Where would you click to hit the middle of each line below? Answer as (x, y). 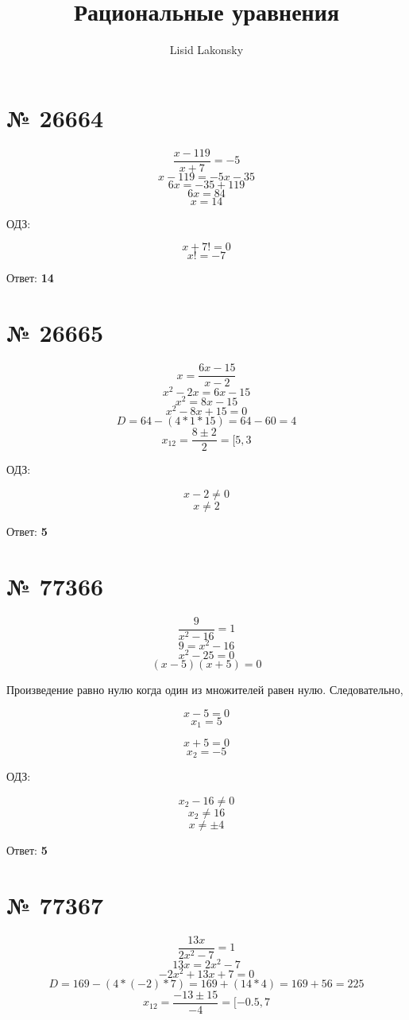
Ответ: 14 (30, 278)
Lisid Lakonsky (206, 50)
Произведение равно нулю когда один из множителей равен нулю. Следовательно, (205, 689)
